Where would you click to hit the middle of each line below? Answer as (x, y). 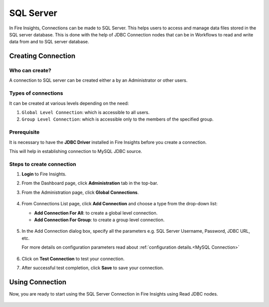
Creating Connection (42, 56)
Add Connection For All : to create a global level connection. (96, 213)
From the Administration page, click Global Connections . (80, 192)
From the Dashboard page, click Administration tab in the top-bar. (90, 183)
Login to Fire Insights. (44, 174)
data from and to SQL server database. (49, 42)
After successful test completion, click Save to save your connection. (93, 268)
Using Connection (38, 282)
